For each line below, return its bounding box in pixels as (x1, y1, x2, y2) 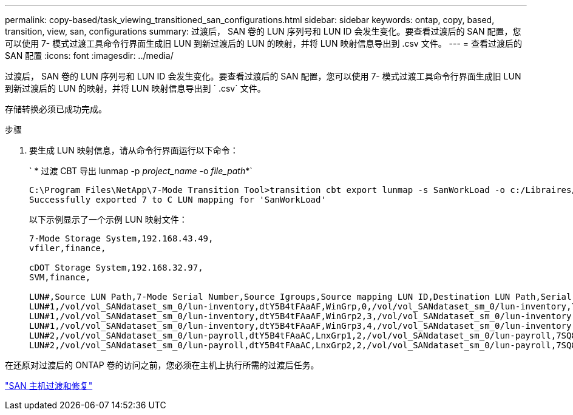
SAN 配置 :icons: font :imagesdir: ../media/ (5, 50, 174, 61)
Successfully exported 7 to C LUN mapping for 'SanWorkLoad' (29, 195, 326, 204)
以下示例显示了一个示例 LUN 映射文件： (29, 214, 188, 224)
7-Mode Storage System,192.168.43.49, (29, 234, 214, 243)
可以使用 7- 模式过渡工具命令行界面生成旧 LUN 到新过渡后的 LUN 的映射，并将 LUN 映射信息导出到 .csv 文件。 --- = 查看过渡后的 (5, 38, 523, 49)
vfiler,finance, (29, 243, 106, 253)
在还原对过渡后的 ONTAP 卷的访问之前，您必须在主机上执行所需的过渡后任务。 (5, 360, 319, 370)
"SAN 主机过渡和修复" (5, 380, 93, 391)
